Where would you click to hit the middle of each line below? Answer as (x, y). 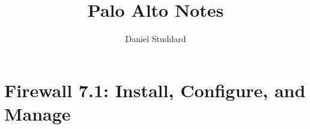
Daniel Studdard (156, 39)
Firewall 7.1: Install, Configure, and (155, 90)
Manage (38, 113)
